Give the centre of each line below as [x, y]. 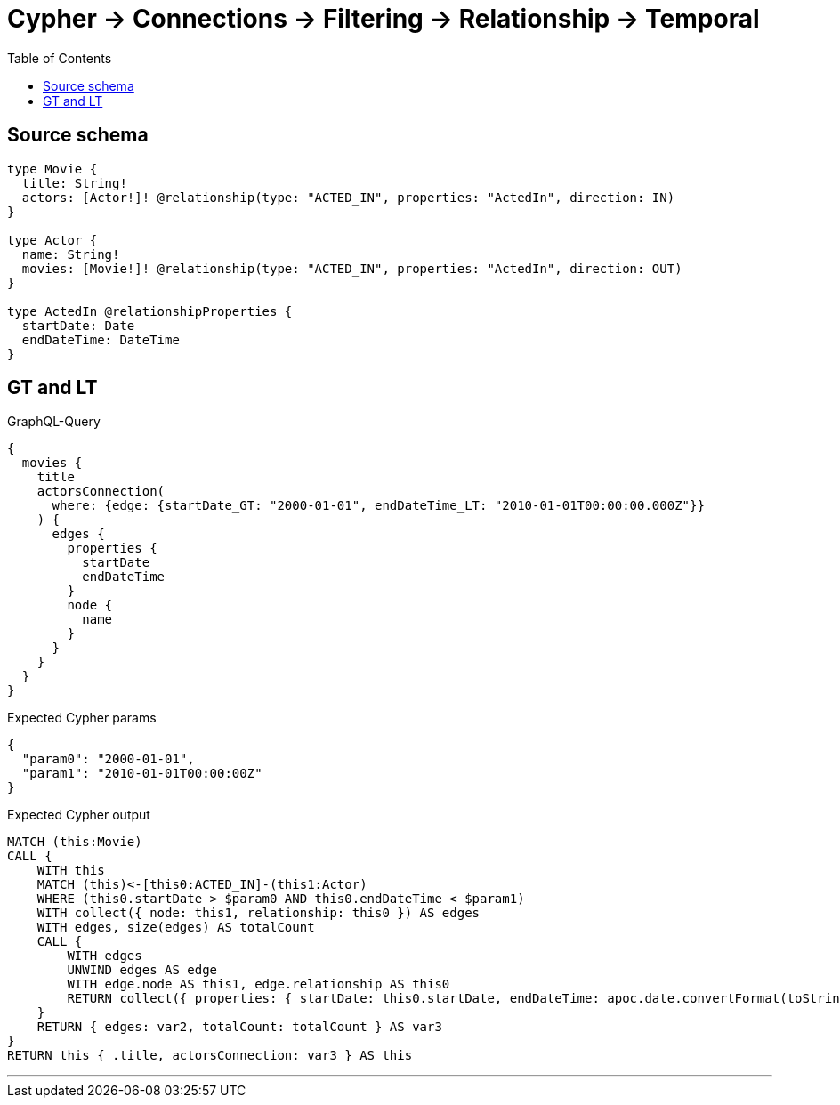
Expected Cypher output [79, 815]
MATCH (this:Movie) [75, 842]
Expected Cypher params [82, 718]
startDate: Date [78, 325]
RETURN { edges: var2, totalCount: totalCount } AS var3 [239, 1027]
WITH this [71, 871]
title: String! [74, 183]
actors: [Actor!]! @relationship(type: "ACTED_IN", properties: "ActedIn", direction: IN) [348, 197]
